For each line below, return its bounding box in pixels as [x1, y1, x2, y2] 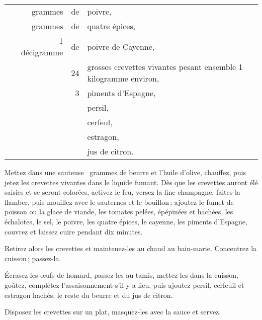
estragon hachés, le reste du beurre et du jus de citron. [5, 289, 173, 300]
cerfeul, [87, 116, 113, 128]
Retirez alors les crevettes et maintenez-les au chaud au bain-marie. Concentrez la [5, 243, 257, 254]
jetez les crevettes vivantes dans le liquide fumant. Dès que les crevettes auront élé [5, 177, 258, 187]
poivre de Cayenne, [87, 40, 155, 52]
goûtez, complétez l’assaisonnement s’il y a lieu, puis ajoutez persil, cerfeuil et [5, 279, 244, 290]
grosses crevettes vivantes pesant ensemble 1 [87, 61, 243, 72]
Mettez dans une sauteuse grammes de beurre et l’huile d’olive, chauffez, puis [5, 167, 246, 177]
